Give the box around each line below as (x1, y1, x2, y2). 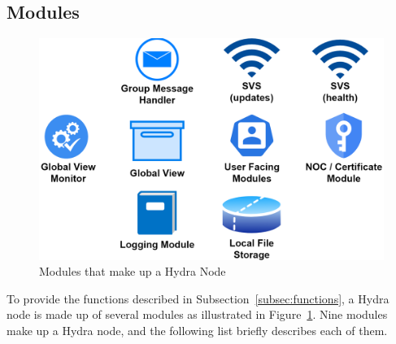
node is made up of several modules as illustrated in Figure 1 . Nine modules (7, 306, 388, 323)
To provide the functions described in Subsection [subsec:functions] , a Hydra (7, 290, 389, 307)
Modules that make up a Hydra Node (39, 263, 226, 280)
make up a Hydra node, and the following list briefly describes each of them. (7, 322, 388, 339)
